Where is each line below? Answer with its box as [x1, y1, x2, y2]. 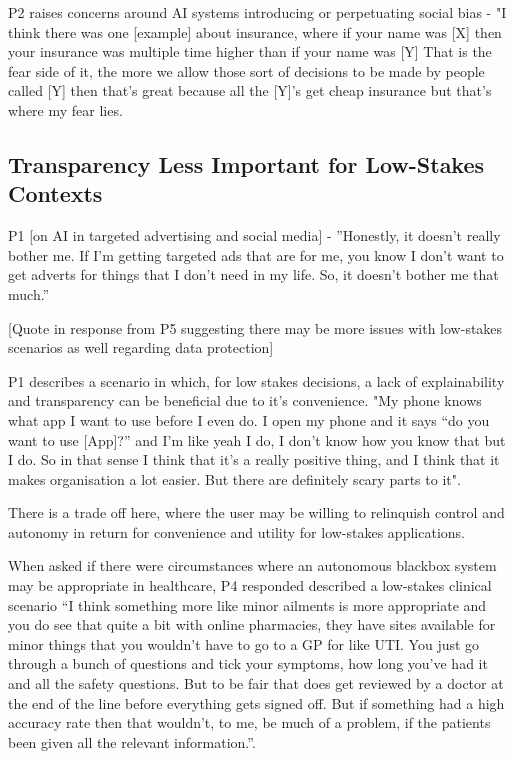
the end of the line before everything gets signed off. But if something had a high [8, 692, 505, 713]
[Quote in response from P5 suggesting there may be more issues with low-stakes [8, 317, 503, 338]
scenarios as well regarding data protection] [8, 337, 274, 358]
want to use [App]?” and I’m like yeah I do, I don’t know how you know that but [8, 429, 506, 450]
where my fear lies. [8, 99, 123, 120]
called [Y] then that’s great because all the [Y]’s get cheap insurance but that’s [8, 80, 492, 101]
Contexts [8, 178, 103, 209]
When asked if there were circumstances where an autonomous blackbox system [8, 555, 497, 576]
